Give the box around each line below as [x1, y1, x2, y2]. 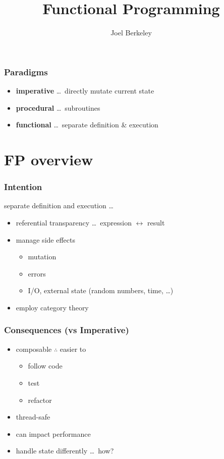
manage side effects [16, 234, 75, 245]
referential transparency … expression [16, 217, 132, 227]
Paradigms [4, 65, 48, 78]
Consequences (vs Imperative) [4, 324, 129, 336]
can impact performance [16, 428, 91, 439]
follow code [28, 360, 63, 371]
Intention [4, 180, 42, 193]
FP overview [4, 149, 93, 169]
